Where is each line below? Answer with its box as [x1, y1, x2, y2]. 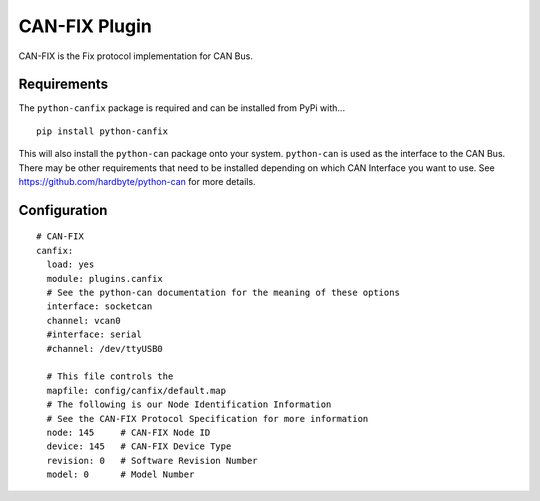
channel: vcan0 [46, 315, 121, 326]
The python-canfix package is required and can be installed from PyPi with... [18, 102, 345, 114]
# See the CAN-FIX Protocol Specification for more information [46, 413, 369, 424]
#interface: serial [46, 329, 142, 340]
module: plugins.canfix [46, 273, 164, 284]
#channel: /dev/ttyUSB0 [46, 343, 164, 354]
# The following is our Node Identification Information [46, 399, 332, 410]
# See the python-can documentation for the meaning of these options [46, 286, 400, 298]
